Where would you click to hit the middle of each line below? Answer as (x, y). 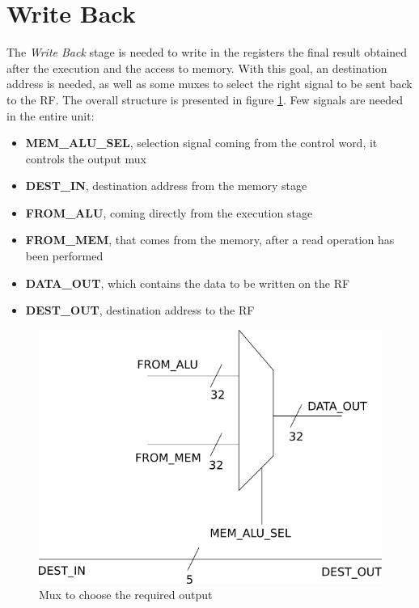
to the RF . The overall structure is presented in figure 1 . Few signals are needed (205, 99)
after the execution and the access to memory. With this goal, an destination (197, 68)
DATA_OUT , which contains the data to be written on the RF (188, 283)
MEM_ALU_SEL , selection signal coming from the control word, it (201, 143)
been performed (64, 256)
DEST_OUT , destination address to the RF (140, 310)
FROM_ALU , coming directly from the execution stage (169, 212)
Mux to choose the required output (126, 595)
